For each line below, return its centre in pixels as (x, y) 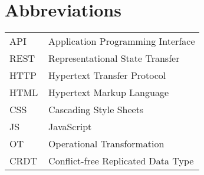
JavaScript (70, 127)
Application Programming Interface (122, 41)
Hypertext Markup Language (109, 93)
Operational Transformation (106, 144)
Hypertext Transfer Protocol (107, 75)
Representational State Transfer (114, 58)
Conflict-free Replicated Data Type (121, 161)
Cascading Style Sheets (96, 110)
